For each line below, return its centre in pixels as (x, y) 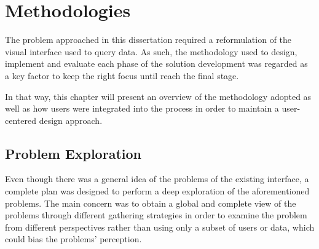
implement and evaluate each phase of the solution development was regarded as (156, 63)
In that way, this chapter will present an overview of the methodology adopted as (158, 96)
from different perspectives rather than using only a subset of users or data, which (160, 227)
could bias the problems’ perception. (73, 239)
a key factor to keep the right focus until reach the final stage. (122, 75)
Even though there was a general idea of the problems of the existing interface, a (157, 179)
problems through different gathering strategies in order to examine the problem (156, 215)
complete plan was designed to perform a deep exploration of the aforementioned (157, 191)
